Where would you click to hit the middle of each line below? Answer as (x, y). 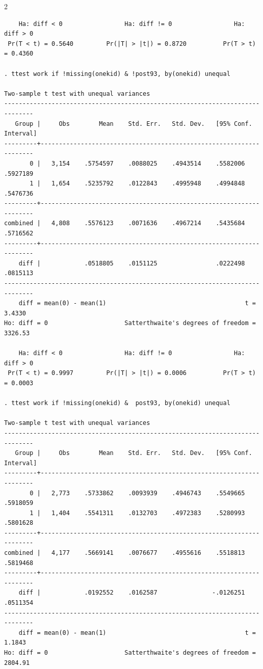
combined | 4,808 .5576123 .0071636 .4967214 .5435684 (125, 223)
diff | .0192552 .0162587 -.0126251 (132, 593)
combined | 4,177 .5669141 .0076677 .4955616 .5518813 (125, 553)
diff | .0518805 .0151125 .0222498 (132, 263)
